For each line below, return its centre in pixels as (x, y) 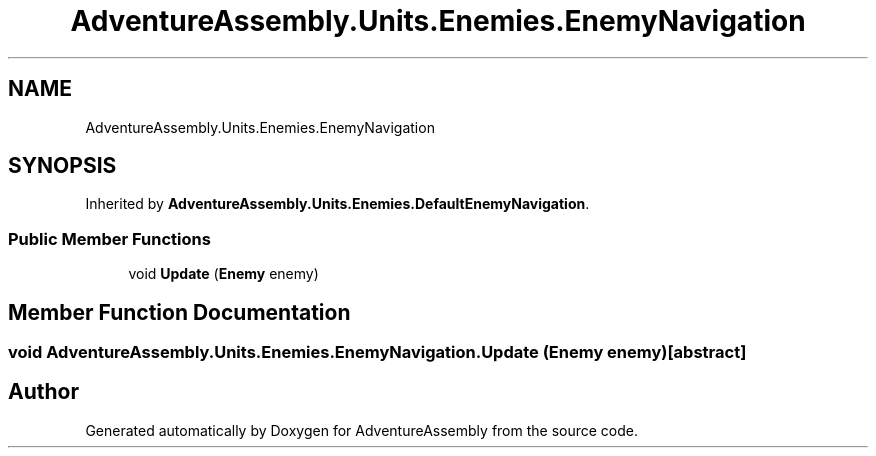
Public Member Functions (109, 238)
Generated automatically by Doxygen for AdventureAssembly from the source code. (362, 430)
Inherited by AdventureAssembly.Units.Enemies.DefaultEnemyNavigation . (337, 204)
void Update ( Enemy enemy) (223, 274)
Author (43, 392)
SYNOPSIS (62, 166)
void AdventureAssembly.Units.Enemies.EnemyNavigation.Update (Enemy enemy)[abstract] (377, 352)
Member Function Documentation (179, 312)
